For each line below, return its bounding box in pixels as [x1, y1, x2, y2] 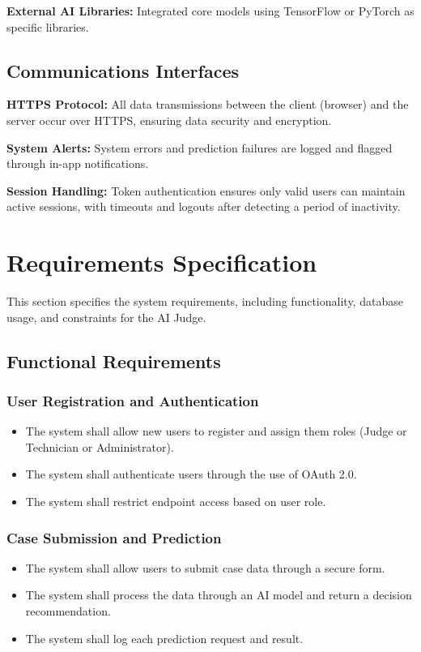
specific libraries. [6, 18, 89, 35]
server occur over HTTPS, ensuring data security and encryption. [6, 111, 332, 128]
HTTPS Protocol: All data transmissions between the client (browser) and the [6, 96, 409, 113]
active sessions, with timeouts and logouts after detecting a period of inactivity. [6, 198, 401, 215]
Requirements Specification [6, 246, 317, 279]
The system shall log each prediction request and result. [25, 629, 304, 646]
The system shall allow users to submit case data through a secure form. [25, 559, 385, 576]
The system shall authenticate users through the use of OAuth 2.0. [25, 465, 357, 483]
